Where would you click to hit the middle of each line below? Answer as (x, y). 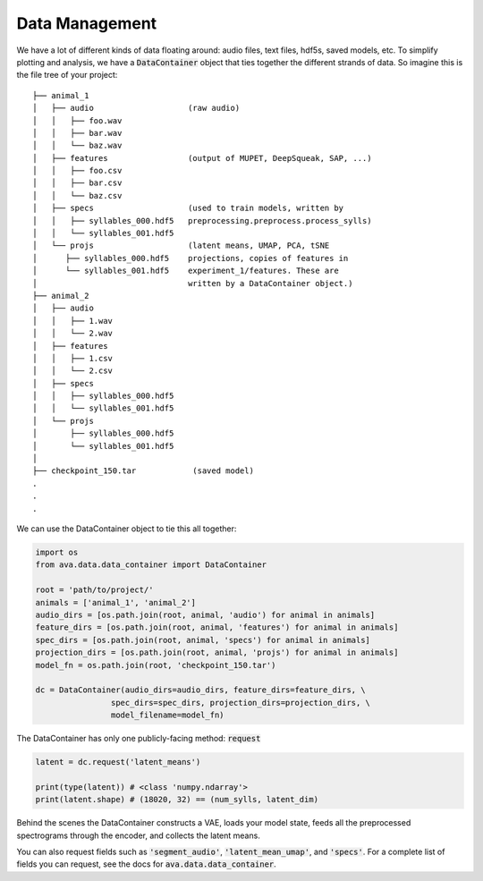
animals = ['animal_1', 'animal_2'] (116, 602)
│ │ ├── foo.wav (77, 120)
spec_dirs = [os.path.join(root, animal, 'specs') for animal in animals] (203, 640)
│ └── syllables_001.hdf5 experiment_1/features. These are (186, 271)
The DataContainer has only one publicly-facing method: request (139, 739)
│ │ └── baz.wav (77, 146)
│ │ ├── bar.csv (77, 183)
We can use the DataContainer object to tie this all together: (127, 529)
